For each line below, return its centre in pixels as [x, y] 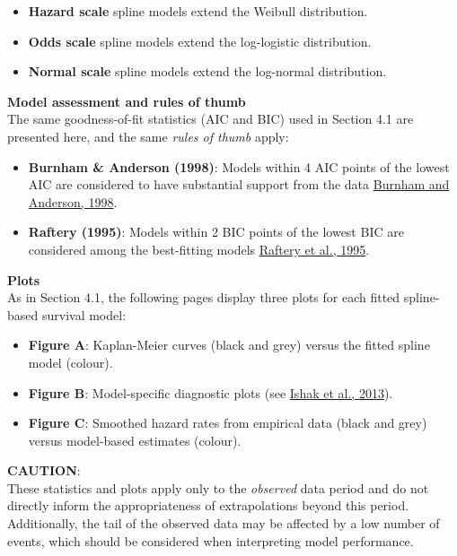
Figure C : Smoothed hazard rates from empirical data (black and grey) [228, 423]
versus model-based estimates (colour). [135, 440]
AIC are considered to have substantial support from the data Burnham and [239, 184]
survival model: [84, 314]
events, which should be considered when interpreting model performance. [211, 540]
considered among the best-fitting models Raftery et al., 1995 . [199, 249]
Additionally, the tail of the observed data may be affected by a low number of [224, 523]
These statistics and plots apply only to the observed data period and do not [218, 487]
